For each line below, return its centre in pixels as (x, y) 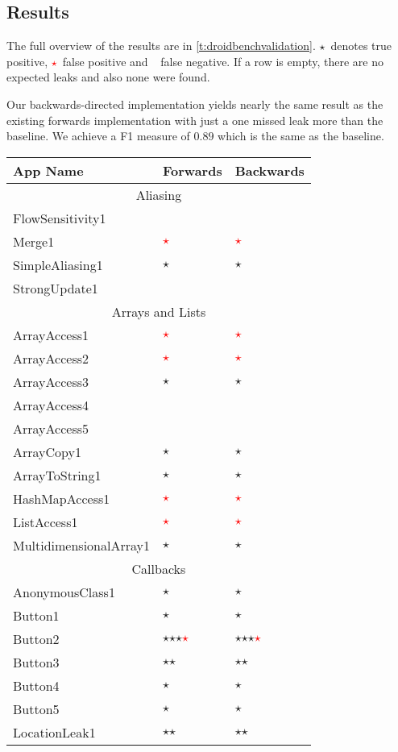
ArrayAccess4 (51, 405)
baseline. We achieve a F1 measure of (98, 136)
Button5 (36, 708)
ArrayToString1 (57, 475)
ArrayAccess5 (51, 428)
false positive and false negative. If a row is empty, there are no (223, 61)
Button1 (36, 615)
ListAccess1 (46, 521)
